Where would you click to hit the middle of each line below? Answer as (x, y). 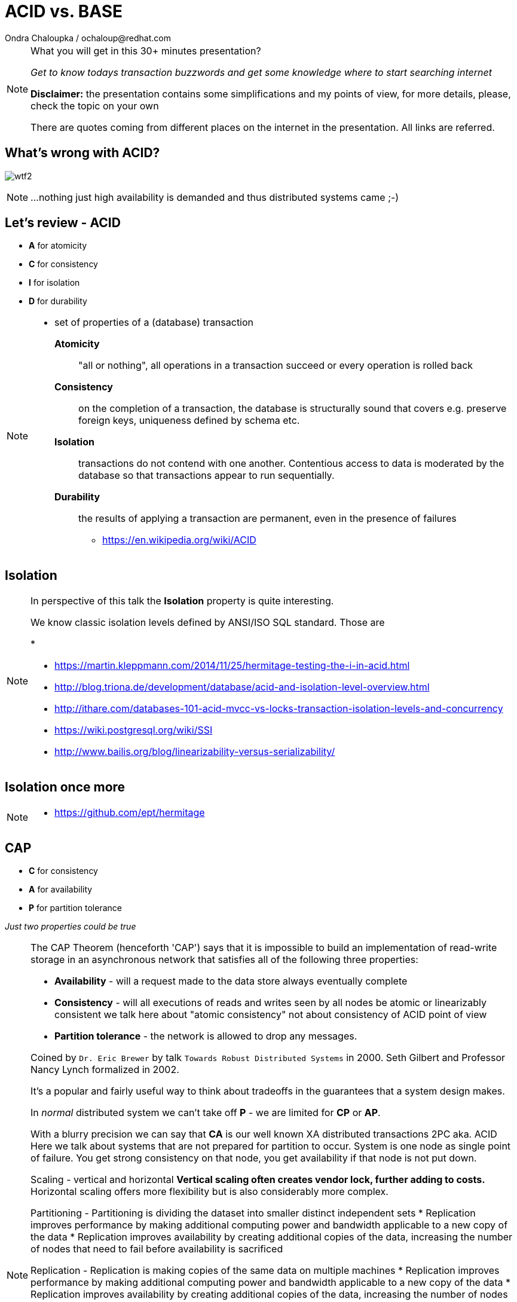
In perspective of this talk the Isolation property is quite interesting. (182, 601)
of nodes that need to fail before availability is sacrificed (157, 1248)
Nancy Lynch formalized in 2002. (105, 1069)
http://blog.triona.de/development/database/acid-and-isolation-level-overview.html (242, 687)
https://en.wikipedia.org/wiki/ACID (179, 540)
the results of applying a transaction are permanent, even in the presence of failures (267, 519)
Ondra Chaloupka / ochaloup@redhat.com (88, 38)
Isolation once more (65, 787)
